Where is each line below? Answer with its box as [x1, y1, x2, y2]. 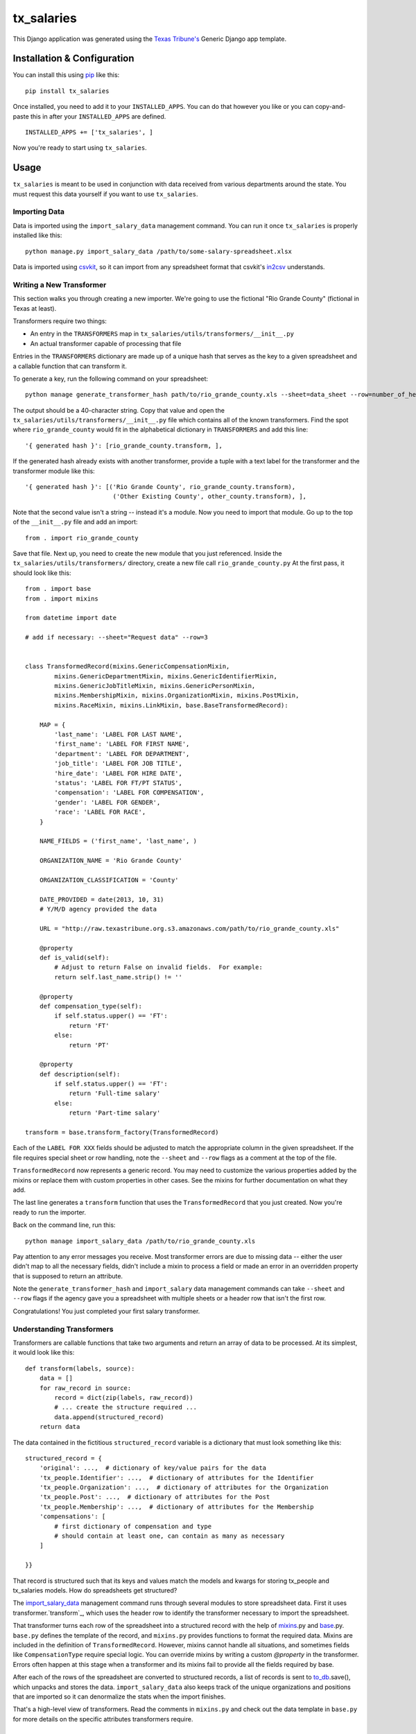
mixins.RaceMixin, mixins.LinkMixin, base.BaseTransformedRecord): [54, 701, 288, 709]
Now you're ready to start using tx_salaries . [12, 144, 147, 152]
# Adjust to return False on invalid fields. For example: [54, 963, 263, 971]
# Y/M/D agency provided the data [39, 905, 157, 913]
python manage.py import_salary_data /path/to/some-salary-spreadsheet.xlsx [25, 247, 293, 255]
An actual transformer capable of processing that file [30, 339, 182, 347]
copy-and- [315, 103, 346, 111]
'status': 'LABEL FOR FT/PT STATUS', [54, 779, 183, 787]
